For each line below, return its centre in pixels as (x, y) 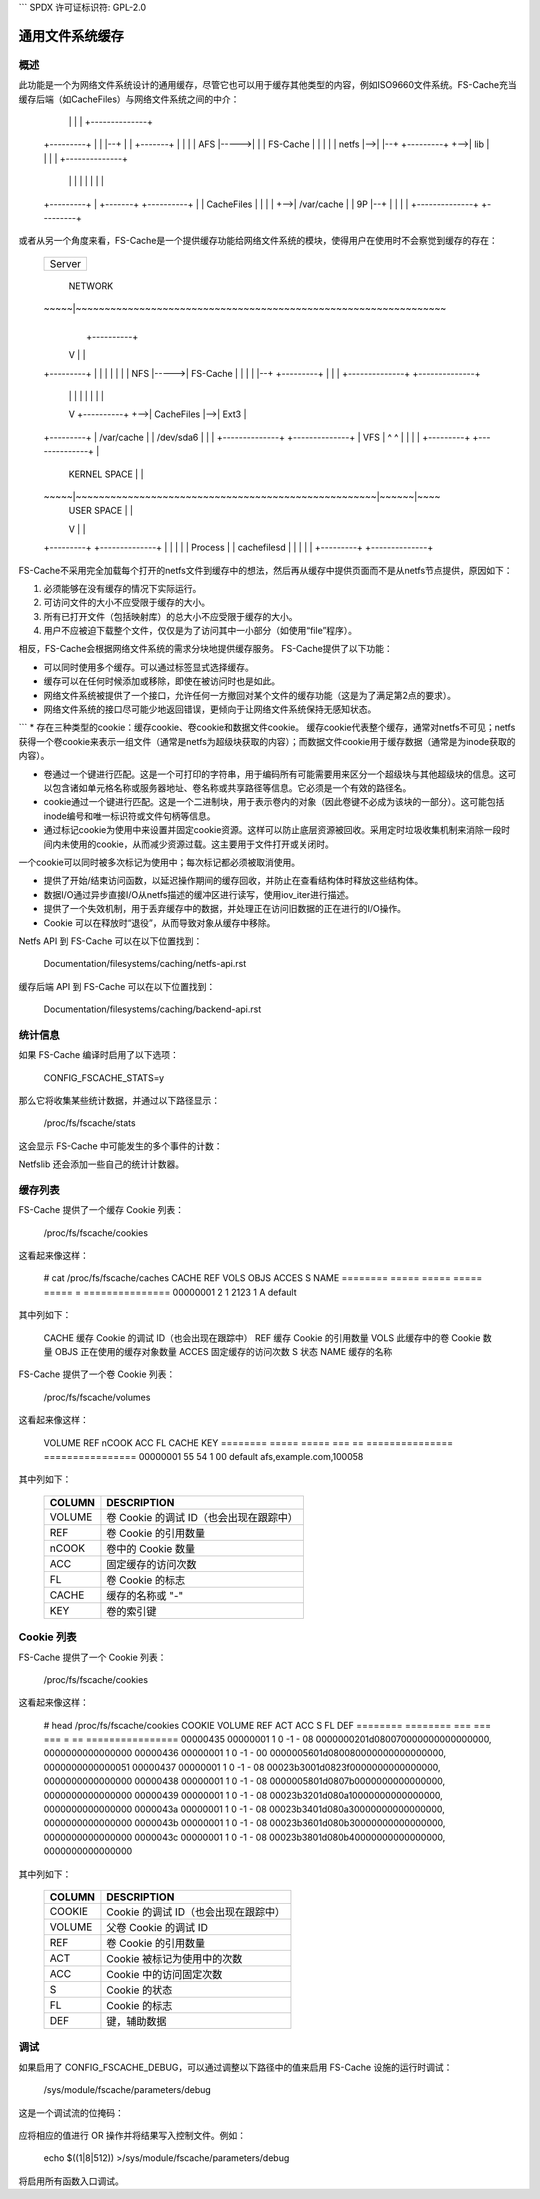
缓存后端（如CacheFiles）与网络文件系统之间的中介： (129, 99)
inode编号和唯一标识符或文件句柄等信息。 (129, 816)
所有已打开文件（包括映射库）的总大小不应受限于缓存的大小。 (170, 616)
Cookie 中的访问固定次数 (164, 1974)
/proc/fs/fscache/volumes (97, 1397)
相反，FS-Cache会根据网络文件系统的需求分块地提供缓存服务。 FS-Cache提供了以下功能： (206, 649)
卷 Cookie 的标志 (146, 1580)
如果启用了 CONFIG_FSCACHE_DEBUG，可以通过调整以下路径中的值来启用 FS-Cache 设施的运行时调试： (235, 2067)
